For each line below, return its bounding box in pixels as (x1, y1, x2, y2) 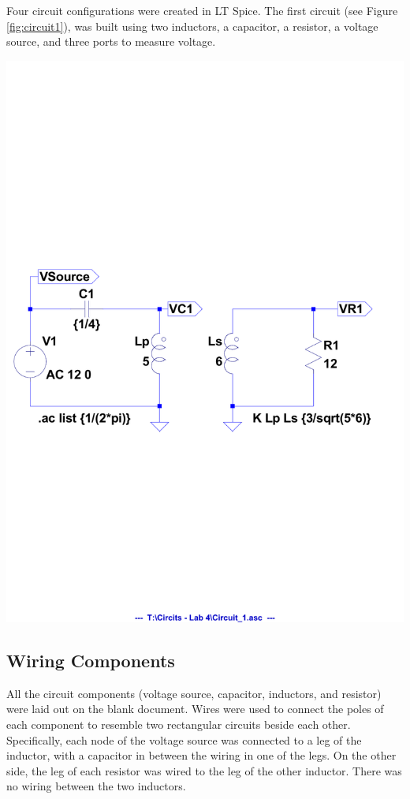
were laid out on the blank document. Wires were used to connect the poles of (6, 700, 384, 717)
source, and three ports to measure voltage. (6, 33, 216, 50)
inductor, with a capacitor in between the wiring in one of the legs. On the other (6, 747, 397, 764)
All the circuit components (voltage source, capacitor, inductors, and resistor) (6, 685, 382, 701)
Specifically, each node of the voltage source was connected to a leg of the (6, 731, 362, 748)
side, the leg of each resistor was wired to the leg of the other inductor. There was (6, 762, 402, 778)
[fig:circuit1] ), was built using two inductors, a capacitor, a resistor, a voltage (6, 17, 378, 34)
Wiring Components (6, 648, 175, 672)
